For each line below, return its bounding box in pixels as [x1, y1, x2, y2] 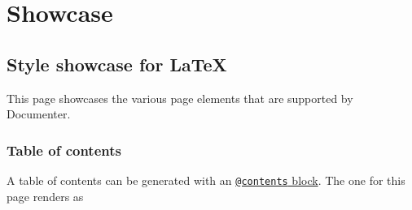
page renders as [7, 187, 84, 204]
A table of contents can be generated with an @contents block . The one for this [7, 171, 405, 188]
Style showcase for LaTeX [7, 51, 227, 76]
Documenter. [7, 105, 71, 122]
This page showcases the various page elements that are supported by [7, 89, 353, 106]
